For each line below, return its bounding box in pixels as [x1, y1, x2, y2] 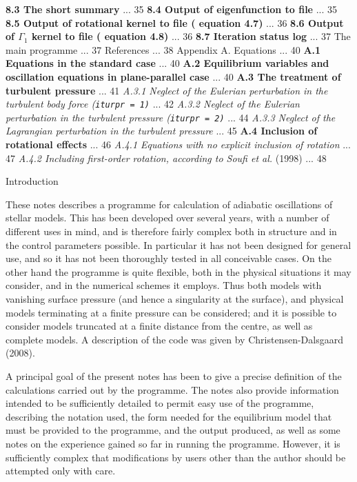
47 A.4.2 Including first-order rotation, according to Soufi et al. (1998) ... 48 [6, 150, 327, 165]
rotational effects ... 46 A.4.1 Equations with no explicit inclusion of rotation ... [6, 137, 351, 152]
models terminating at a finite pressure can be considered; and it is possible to [6, 305, 337, 319]
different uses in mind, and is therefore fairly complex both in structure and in [6, 224, 337, 239]
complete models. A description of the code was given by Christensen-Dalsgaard [6, 332, 343, 346]
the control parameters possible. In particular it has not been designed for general [6, 237, 351, 252]
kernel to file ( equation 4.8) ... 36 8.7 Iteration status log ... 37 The [32, 29, 351, 43]
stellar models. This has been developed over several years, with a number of [6, 210, 329, 225]
